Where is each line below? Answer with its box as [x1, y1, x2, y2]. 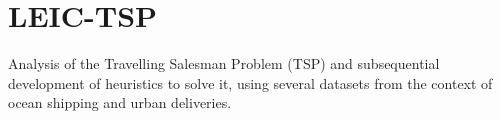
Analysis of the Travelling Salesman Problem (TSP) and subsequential [8, 53, 440, 74]
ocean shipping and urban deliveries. [8, 92, 232, 113]
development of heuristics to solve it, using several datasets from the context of [8, 72, 493, 93]
